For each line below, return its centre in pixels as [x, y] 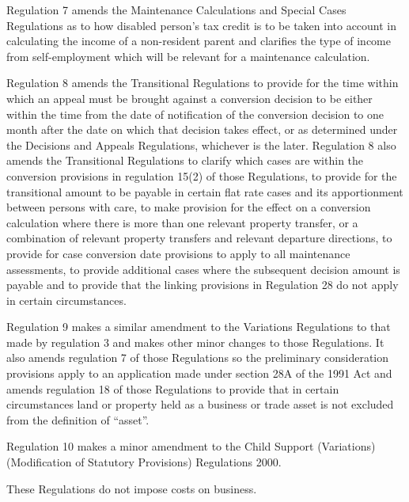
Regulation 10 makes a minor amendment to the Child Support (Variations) [191, 446]
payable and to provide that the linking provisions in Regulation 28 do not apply [203, 285]
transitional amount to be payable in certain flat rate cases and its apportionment [205, 191]
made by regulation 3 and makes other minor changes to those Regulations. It [195, 342]
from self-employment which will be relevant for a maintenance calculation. [188, 56]
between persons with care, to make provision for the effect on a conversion [189, 207]
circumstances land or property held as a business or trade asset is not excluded [200, 404]
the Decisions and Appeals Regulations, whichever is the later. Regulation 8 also [201, 145]
